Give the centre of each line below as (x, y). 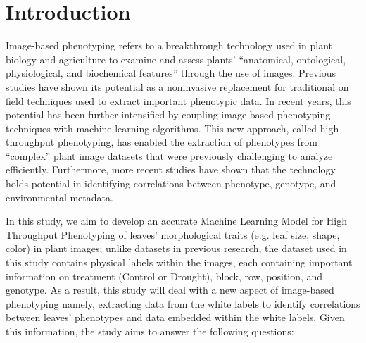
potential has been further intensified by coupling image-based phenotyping (168, 114)
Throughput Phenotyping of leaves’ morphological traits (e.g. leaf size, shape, (173, 234)
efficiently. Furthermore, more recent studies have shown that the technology (171, 169)
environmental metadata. (59, 197)
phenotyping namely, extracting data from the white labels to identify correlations (183, 303)
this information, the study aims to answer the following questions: (150, 331)
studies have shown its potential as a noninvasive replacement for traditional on (177, 86)
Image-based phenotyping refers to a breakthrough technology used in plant (169, 45)
